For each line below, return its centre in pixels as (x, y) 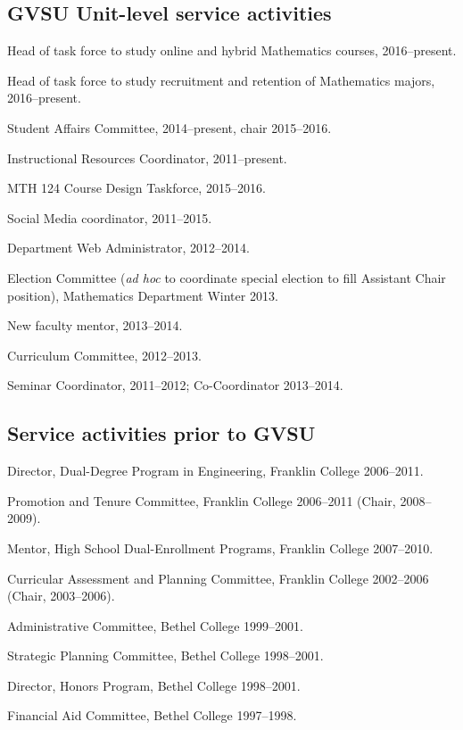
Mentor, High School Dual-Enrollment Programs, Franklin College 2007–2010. (220, 547)
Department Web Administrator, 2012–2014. (128, 248)
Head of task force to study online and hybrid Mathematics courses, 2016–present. (232, 50)
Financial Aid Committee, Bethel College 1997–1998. (152, 715)
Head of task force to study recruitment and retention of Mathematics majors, (221, 80)
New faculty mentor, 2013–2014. (95, 325)
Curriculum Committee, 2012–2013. (104, 355)
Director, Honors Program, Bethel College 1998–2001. (154, 685)
